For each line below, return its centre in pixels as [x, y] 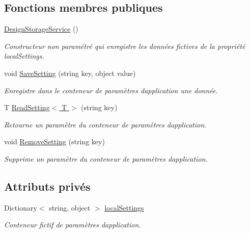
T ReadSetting [27, 107]
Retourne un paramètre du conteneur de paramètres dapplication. [105, 124]
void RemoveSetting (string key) [54, 141]
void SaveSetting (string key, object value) [70, 73]
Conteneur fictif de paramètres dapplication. [73, 225]
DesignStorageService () [41, 29]
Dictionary [21, 207]
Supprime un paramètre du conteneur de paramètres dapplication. [106, 158]
